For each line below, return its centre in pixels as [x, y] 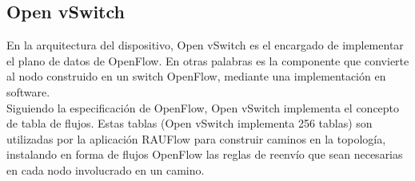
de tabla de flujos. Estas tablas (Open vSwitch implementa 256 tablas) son [190, 123]
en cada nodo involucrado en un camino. [106, 169]
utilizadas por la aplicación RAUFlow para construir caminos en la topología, [196, 138]
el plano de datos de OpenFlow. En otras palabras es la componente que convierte [208, 60]
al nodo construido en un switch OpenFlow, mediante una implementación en [196, 76]
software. [28, 91]
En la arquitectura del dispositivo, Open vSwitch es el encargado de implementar [205, 45]
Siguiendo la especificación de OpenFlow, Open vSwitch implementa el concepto [203, 107]
